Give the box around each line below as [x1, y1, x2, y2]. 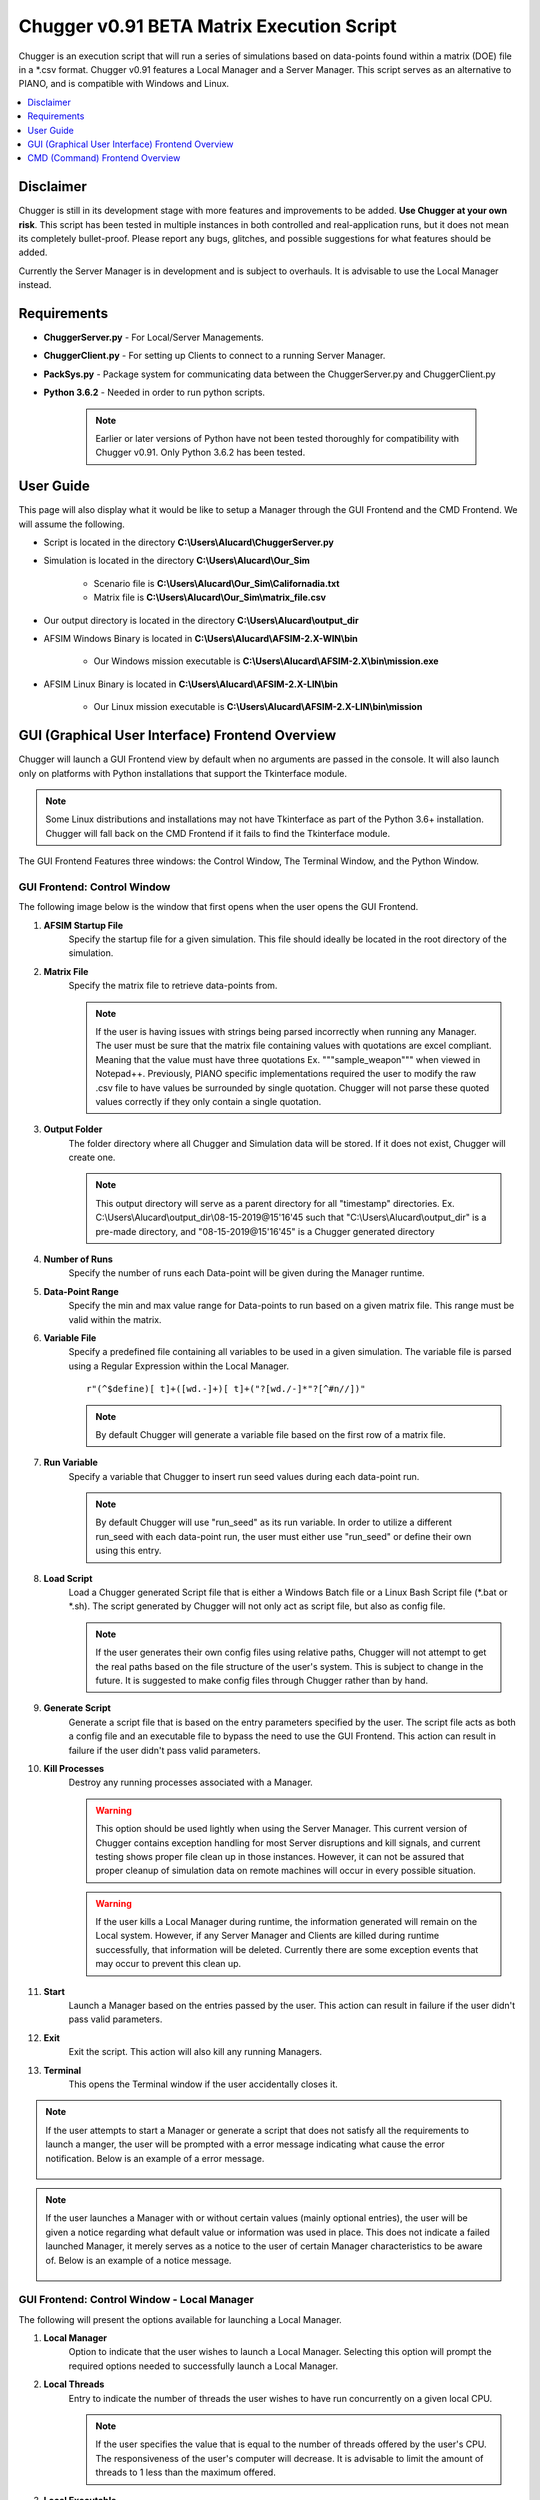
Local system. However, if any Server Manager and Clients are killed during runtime [95, 1930, 440, 1942]
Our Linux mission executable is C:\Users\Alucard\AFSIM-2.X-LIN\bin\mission [93, 701, 423, 713]
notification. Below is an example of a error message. [45, 2152, 265, 2164]
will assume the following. [18, 518, 125, 530]
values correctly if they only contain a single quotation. [95, 1095, 322, 1107]
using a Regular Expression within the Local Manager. [68, 1360, 290, 1372]
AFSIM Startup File [43, 919, 124, 931]
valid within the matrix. [68, 1313, 162, 1325]
